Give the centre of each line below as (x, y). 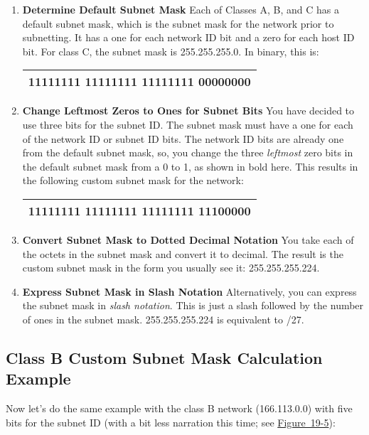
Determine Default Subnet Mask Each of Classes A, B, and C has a (181, 9)
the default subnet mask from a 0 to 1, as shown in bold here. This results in (190, 166)
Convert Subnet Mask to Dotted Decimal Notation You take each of (188, 239)
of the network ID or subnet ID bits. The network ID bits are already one (183, 138)
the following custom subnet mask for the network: (133, 180)
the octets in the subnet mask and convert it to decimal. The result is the (183, 253)
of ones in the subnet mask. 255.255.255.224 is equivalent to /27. (163, 319)
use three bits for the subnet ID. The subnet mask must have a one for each (188, 124)
